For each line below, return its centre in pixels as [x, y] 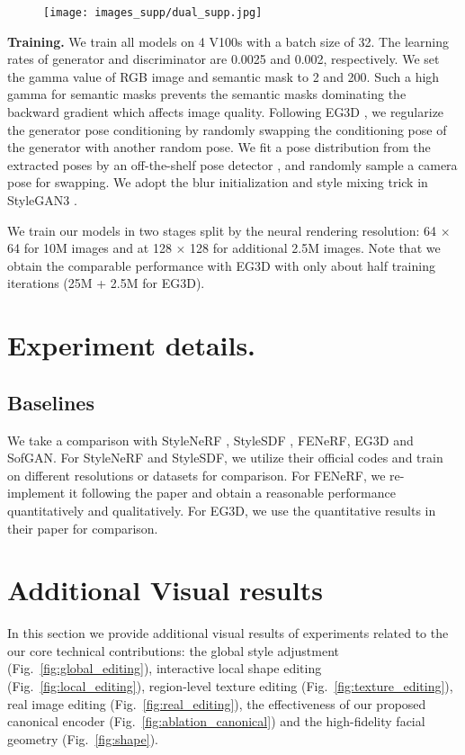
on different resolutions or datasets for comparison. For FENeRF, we [197, 475]
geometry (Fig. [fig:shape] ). [83, 738]
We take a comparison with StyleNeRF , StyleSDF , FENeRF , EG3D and [210, 440]
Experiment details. [132, 345]
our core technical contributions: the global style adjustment [174, 650]
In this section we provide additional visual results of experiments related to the [228, 633]
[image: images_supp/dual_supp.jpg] [153, 13]
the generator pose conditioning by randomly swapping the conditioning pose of [227, 129]
